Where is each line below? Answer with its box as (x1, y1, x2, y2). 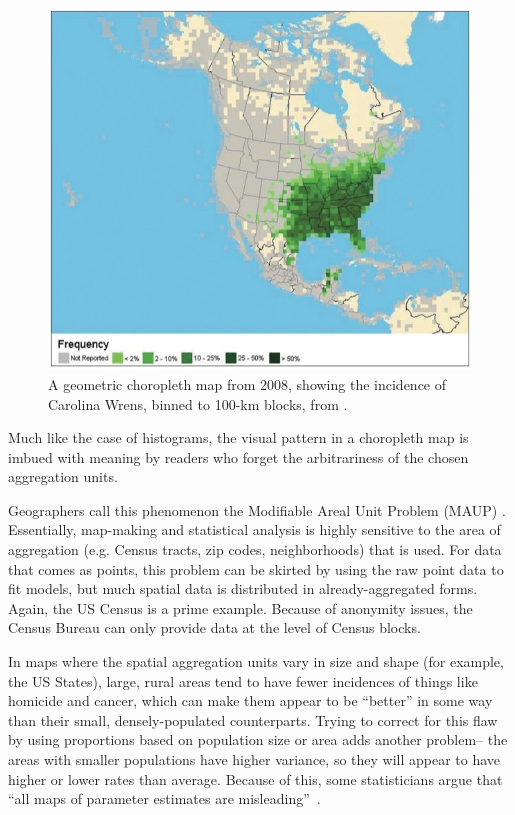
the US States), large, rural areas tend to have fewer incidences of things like (8, 670, 478, 691)
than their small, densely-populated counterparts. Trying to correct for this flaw (8, 709, 498, 730)
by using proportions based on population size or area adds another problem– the (8, 729, 508, 750)
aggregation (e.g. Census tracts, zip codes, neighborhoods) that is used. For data (8, 539, 502, 560)
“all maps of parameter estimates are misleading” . (8, 788, 321, 809)
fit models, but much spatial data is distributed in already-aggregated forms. (8, 578, 478, 599)
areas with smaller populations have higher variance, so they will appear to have (8, 749, 501, 770)
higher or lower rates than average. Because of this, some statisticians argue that (8, 768, 503, 789)
